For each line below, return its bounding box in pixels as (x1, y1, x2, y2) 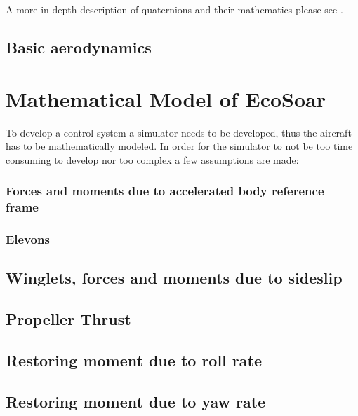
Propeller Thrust (6, 308, 131, 330)
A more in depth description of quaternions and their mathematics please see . (6, 2, 343, 16)
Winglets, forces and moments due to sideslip (6, 267, 343, 289)
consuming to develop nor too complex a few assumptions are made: (6, 152, 299, 167)
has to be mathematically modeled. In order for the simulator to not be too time (6, 139, 353, 153)
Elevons (6, 230, 50, 247)
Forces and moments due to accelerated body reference (6, 182, 324, 200)
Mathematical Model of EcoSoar (6, 84, 326, 113)
